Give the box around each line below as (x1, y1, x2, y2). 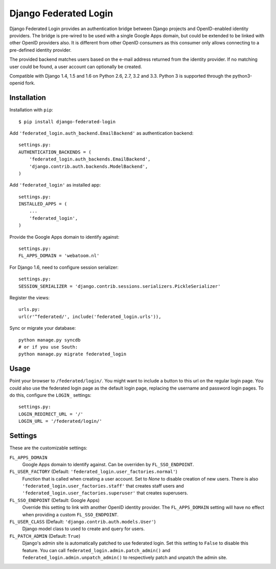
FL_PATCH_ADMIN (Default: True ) (9, 533, 81, 539)
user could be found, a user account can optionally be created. (9, 63, 143, 70)
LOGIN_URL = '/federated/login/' (18, 418, 102, 424)
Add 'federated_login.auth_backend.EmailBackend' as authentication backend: (9, 130, 194, 136)
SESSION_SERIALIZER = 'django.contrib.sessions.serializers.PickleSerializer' (18, 283, 221, 289)
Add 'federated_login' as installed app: (9, 182, 101, 188)
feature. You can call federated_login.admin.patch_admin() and (22, 547, 171, 553)
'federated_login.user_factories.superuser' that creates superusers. (22, 490, 189, 496)
